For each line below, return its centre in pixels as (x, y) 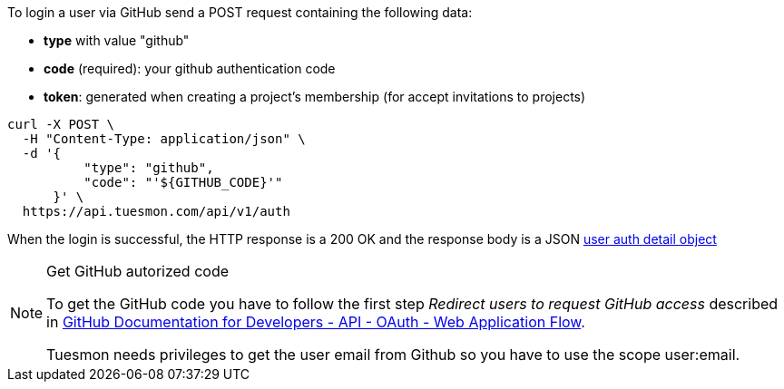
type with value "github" (117, 40)
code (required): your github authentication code (190, 68)
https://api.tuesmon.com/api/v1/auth (156, 211)
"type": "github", (149, 168)
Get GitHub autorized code (138, 271)
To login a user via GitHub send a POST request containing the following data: (240, 12)
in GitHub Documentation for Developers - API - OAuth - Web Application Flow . (316, 322)
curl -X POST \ (61, 124)
